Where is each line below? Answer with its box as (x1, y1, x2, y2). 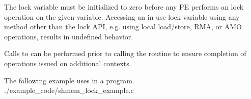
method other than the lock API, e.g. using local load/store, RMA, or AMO (4, 21, 242, 32)
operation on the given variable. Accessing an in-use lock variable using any (4, 11, 240, 22)
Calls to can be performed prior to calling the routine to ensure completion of (4, 48, 246, 59)
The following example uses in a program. (4, 75, 134, 85)
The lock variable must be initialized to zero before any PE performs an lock (4, 2, 244, 12)
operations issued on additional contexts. (4, 58, 131, 68)
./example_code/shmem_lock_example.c (4, 85, 134, 95)
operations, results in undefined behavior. (4, 31, 133, 41)
